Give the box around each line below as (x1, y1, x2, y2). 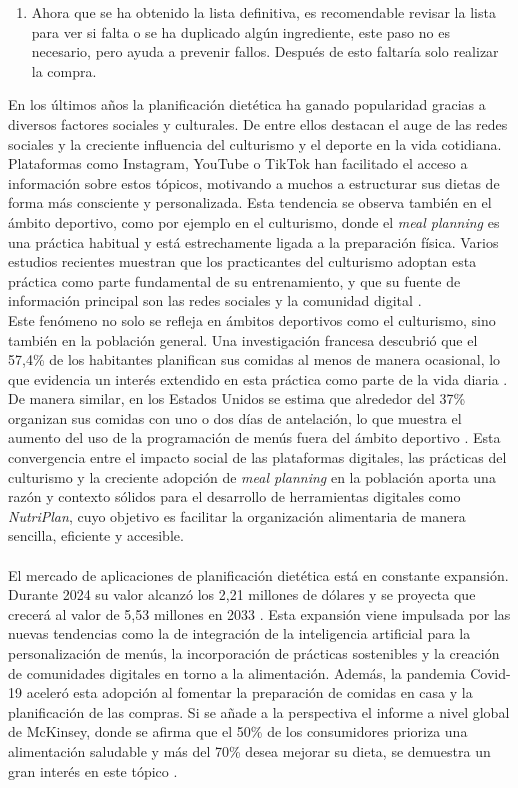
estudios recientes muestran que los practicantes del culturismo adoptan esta (8, 251, 477, 272)
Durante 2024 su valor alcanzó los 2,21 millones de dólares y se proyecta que (8, 584, 476, 605)
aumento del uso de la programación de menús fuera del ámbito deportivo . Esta (8, 427, 501, 448)
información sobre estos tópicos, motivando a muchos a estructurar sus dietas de (8, 172, 500, 193)
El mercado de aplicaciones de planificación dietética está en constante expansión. (8, 564, 509, 585)
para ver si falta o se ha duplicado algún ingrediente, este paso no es (31, 21, 450, 42)
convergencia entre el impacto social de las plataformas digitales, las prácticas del (8, 447, 507, 468)
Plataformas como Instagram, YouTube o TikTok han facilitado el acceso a (8, 153, 468, 174)
